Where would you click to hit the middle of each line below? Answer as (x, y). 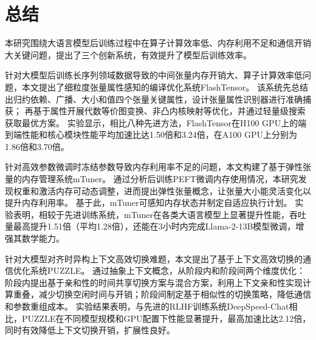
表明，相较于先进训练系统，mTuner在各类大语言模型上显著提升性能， (151, 214)
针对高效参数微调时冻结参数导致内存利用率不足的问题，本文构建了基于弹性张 (158, 167)
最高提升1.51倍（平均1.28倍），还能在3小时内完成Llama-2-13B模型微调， (154, 226)
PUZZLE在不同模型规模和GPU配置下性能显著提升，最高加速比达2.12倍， (166, 318)
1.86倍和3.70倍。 (37, 146)
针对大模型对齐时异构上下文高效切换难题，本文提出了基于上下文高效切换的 (154, 258)
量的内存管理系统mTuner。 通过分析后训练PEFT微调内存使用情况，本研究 (152, 179)
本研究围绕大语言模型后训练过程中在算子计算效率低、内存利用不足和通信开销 (158, 43)
